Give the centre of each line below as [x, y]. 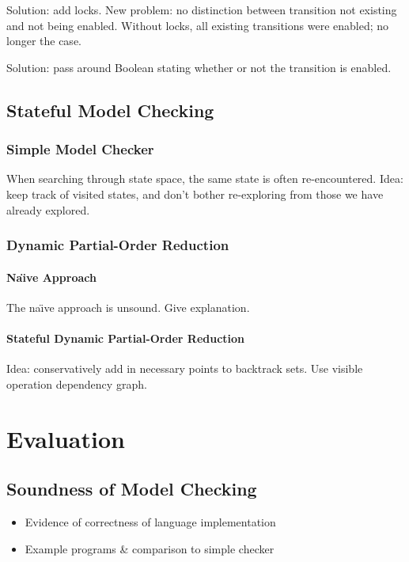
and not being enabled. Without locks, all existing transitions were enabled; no [198, 25]
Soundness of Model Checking [132, 489]
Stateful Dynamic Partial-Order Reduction [126, 338]
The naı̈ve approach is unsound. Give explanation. [128, 307]
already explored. [48, 209]
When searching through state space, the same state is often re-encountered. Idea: [205, 178]
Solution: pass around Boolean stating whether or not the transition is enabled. [199, 67]
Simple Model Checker [80, 149]
